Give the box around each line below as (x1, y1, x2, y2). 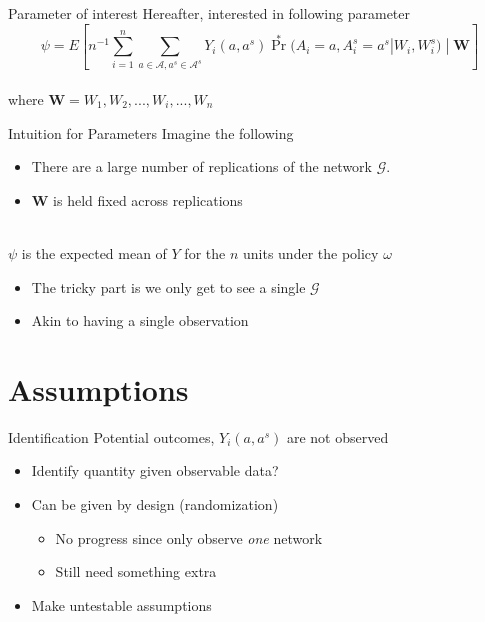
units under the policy (242, 242, 379, 263)
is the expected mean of (21, 242, 167, 263)
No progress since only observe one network (55, 527, 323, 548)
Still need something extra (55, 561, 217, 582)
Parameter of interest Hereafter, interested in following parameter (8, 3, 410, 23)
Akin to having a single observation (31, 310, 249, 331)
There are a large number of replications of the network (31, 156, 372, 177)
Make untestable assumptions (31, 594, 212, 615)
